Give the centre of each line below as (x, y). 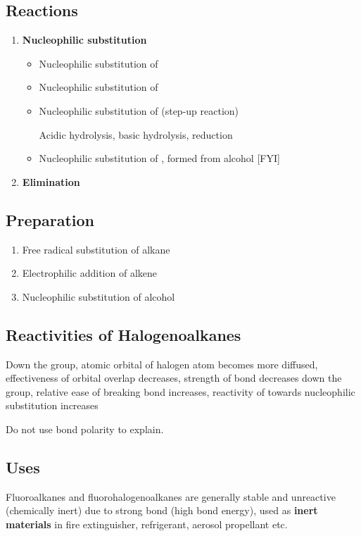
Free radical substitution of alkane (96, 249)
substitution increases (52, 405)
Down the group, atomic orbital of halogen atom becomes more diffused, (162, 364)
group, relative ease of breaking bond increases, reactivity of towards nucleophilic (180, 391)
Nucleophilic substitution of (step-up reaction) (139, 110)
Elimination (51, 181)
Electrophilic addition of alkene (90, 273)
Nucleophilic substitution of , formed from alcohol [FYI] (159, 158)
